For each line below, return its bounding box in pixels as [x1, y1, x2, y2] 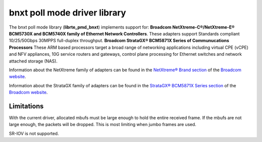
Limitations [9, 102, 44, 110]
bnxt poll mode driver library [9, 7, 126, 18]
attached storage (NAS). [9, 58, 58, 64]
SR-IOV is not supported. [9, 130, 59, 136]
